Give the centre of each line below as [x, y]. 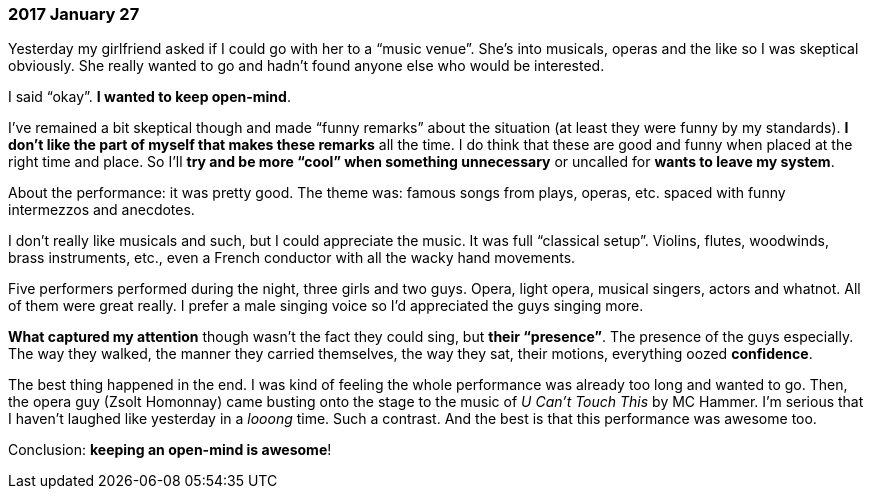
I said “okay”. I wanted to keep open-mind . [149, 97]
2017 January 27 [74, 14]
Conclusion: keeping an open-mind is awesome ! [170, 450]
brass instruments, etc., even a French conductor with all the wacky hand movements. [292, 258]
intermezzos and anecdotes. [101, 210]
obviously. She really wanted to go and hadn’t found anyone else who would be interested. [306, 66]
